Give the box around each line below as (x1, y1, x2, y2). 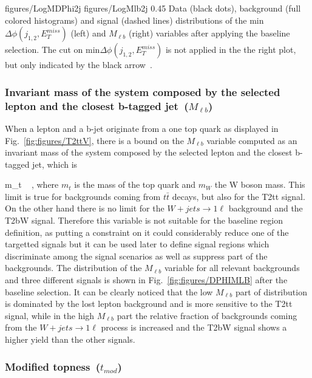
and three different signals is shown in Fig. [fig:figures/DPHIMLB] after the (5, 273, 288, 286)
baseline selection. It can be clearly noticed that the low (5, 285, 213, 298)
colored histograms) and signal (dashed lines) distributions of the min (5, 13, 264, 26)
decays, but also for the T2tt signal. (172, 190, 305, 202)
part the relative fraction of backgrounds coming (117, 309, 297, 321)
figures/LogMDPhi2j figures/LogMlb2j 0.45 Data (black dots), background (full (5, 2, 301, 14)
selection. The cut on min (5, 43, 100, 56)
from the (5, 321, 37, 334)
